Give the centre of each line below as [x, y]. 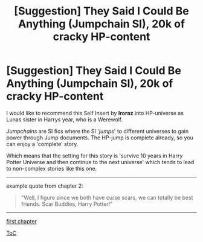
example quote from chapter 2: [45, 186]
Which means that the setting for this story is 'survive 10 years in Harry [95, 156]
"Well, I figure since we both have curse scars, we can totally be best [107, 197]
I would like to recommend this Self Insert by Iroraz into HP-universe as [95, 113]
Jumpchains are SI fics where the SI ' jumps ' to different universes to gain [98, 131]
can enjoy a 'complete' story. [42, 144]
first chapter [22, 221]
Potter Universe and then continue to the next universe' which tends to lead [100, 162]
